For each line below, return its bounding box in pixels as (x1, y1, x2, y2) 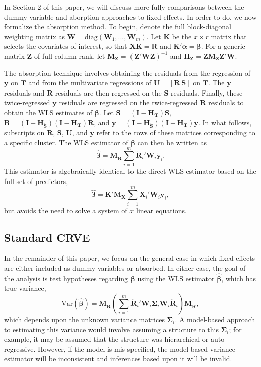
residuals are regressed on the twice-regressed (59, 97, 198, 108)
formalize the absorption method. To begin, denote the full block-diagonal (4, 21, 231, 32)
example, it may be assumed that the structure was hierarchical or (4, 334, 209, 344)
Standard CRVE (4, 229, 90, 245)
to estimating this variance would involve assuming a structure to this (4, 324, 219, 334)
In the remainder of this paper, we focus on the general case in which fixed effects (4, 253, 255, 263)
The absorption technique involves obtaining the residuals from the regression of (4, 67, 251, 78)
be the (172, 31, 192, 41)
